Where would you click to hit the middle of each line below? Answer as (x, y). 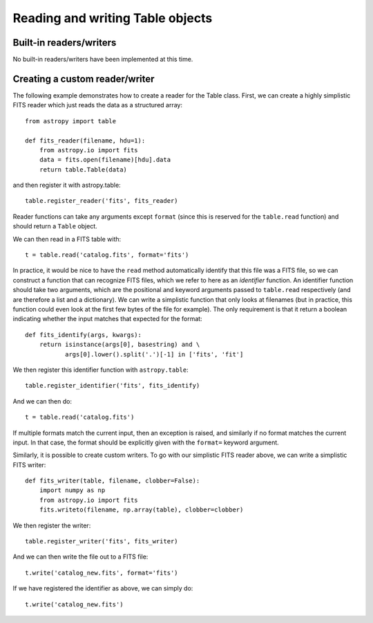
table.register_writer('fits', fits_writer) (102, 541)
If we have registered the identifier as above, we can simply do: (103, 588)
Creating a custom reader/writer (84, 79)
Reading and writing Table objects (113, 18)
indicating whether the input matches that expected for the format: (108, 319)
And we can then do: (42, 401)
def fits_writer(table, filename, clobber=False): (113, 481)
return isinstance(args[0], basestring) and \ (119, 345)
